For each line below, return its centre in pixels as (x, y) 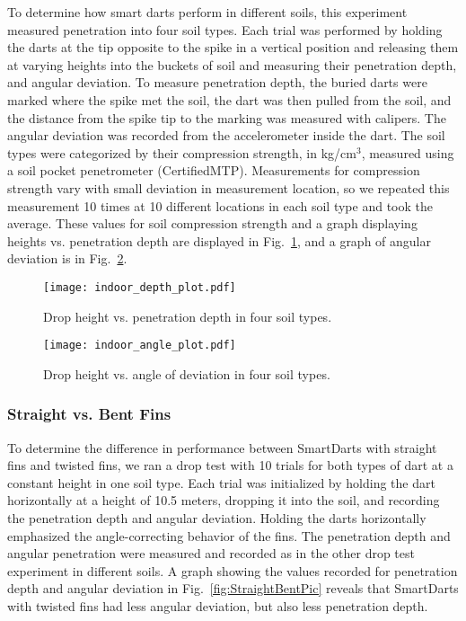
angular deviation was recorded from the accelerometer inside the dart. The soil (226, 135)
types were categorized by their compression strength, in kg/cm (182, 152)
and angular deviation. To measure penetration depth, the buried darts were (217, 82)
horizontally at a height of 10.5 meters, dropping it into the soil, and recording (224, 500)
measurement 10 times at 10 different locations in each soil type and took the (220, 205)
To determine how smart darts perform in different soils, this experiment (207, 12)
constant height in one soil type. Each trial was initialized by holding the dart (221, 482)
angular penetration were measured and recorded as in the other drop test (211, 553)
